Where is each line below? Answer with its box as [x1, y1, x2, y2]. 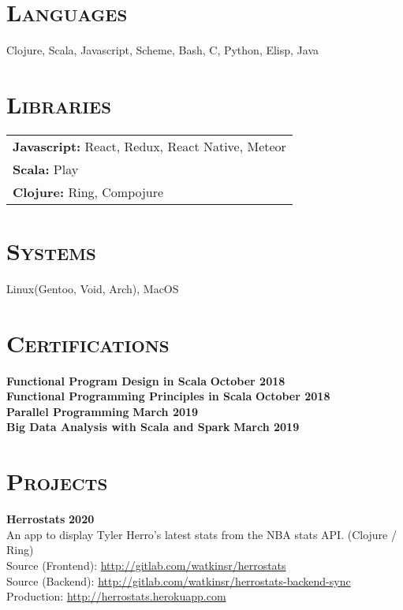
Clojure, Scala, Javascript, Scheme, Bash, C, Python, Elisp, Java [6, 42, 319, 58]
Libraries [6, 87, 111, 120]
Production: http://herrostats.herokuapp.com [6, 588, 226, 604]
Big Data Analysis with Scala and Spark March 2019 [6, 418, 300, 435]
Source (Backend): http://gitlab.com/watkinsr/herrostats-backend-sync [6, 572, 351, 589]
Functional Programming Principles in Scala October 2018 [6, 388, 330, 404]
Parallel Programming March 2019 [6, 403, 199, 419]
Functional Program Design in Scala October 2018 [6, 372, 285, 389]
